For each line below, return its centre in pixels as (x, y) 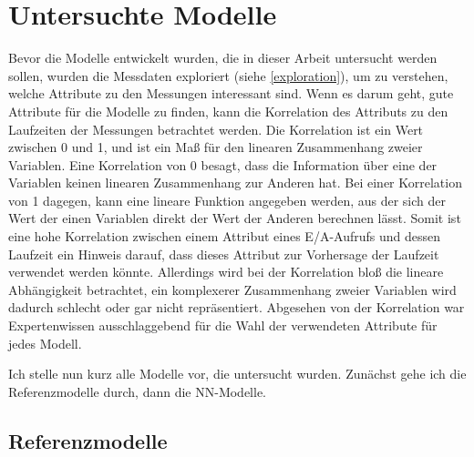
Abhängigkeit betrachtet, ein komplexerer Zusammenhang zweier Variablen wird (232, 289)
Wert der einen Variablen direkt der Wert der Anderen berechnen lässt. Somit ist (235, 218)
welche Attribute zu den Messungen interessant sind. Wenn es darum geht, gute (231, 93)
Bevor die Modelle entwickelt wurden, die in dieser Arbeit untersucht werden (223, 58)
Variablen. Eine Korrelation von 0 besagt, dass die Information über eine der (223, 164)
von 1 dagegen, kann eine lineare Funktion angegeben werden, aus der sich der (227, 200)
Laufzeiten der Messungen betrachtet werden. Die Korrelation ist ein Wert (216, 129)
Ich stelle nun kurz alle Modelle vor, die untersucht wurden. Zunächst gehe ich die (237, 374)
